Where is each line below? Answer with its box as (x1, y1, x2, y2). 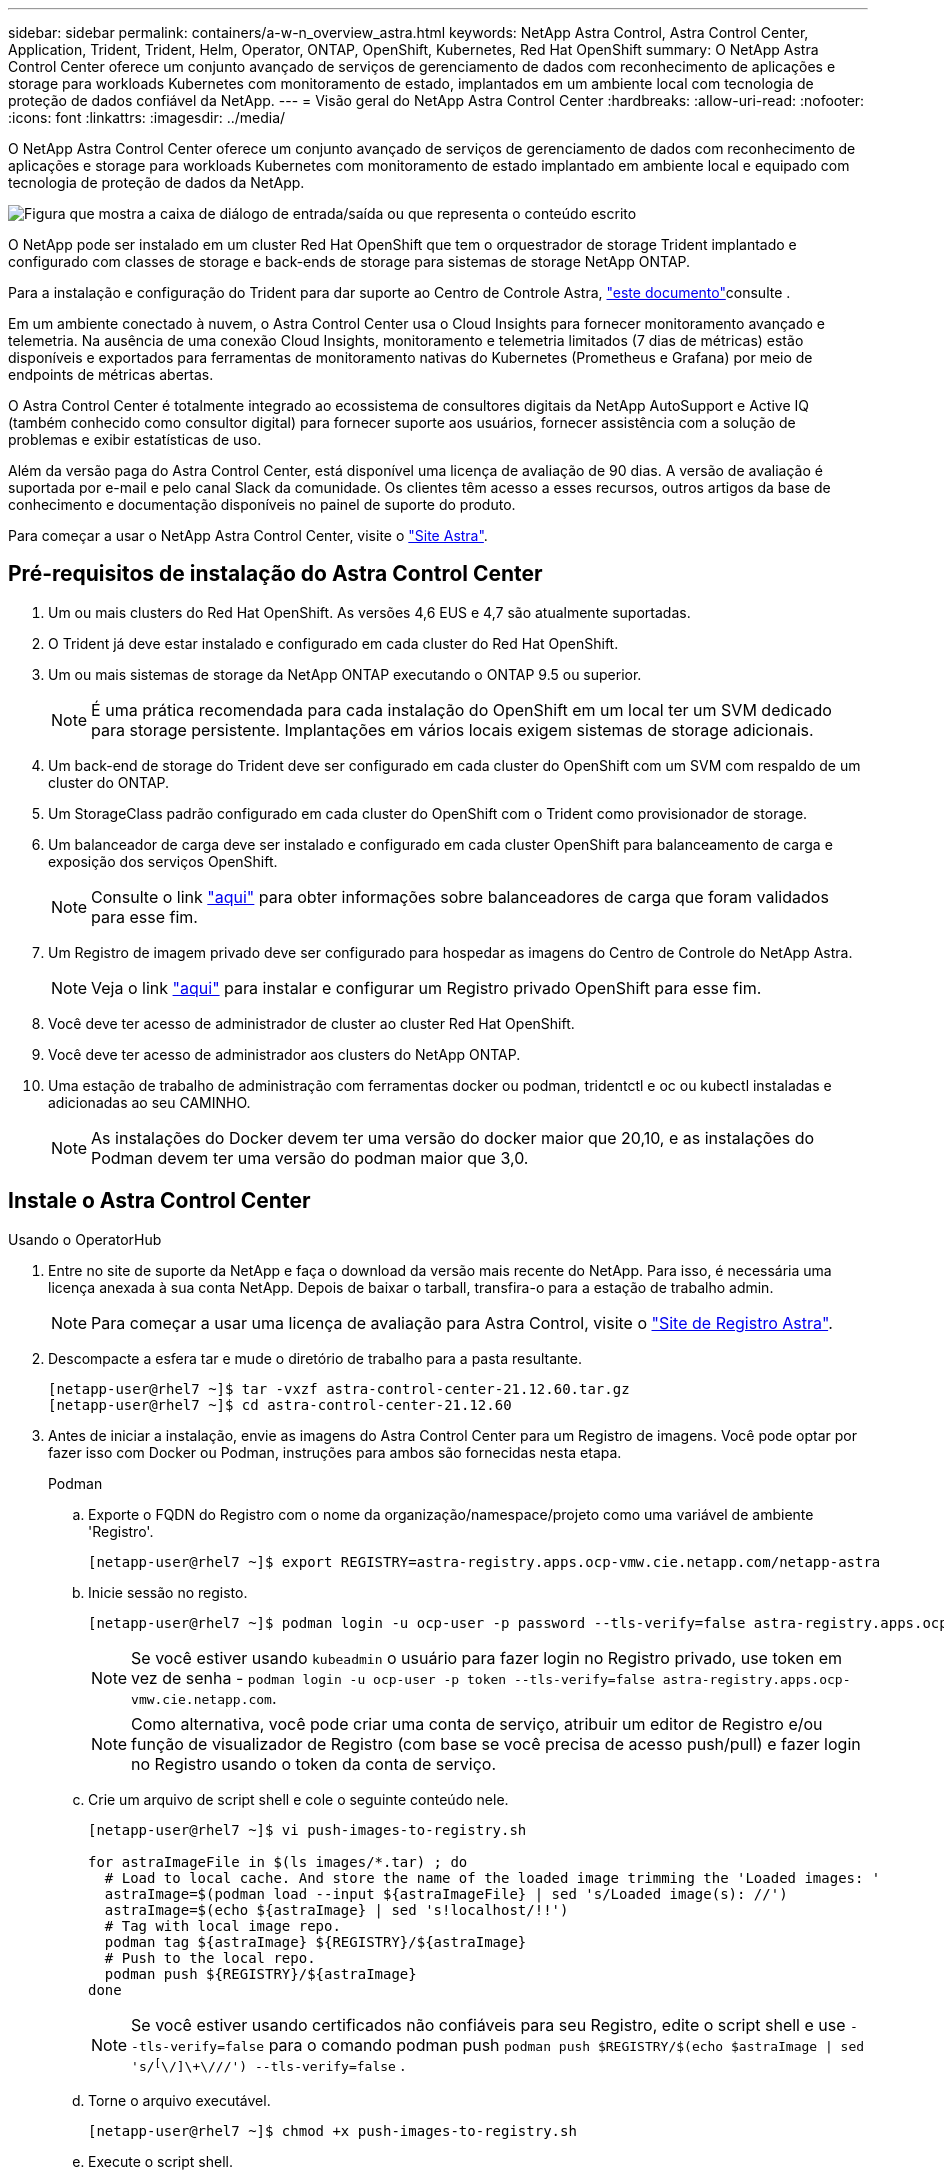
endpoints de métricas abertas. (8, 366, 214, 383)
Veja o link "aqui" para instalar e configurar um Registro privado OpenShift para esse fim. (91, 977, 762, 998)
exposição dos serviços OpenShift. (48, 852, 278, 870)
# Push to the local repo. (104, 1949, 316, 1966)
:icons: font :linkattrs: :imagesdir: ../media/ (8, 109, 286, 126)
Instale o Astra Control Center (8, 1188, 311, 1214)
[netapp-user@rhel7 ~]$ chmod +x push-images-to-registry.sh (88, 2122, 577, 2139)
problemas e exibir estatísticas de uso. (8, 431, 262, 448)
